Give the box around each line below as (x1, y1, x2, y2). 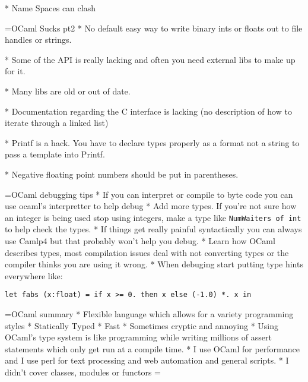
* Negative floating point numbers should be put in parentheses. (5, 168, 239, 180)
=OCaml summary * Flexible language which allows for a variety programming (5, 308, 294, 320)
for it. (5, 65, 26, 77)
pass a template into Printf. (5, 148, 105, 160)
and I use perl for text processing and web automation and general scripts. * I (5, 354, 289, 367)
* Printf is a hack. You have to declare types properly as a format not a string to (5, 136, 300, 149)
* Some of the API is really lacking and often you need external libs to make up (5, 53, 296, 65)
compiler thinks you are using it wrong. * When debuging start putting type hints (5, 258, 303, 270)
